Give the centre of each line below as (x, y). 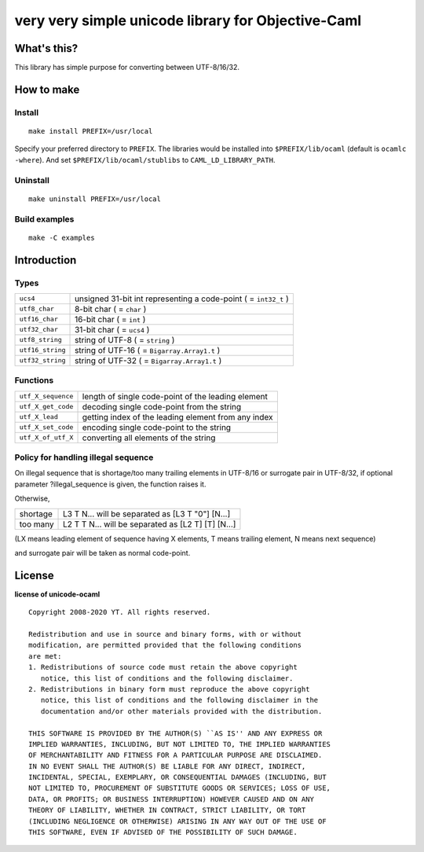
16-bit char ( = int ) (110, 319)
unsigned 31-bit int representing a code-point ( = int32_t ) (182, 299)
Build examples (44, 219)
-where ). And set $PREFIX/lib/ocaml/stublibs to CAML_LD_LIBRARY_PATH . (145, 160)
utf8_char (37, 309)
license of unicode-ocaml (57, 594)
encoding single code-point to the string (157, 427)
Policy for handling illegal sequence (84, 457)
